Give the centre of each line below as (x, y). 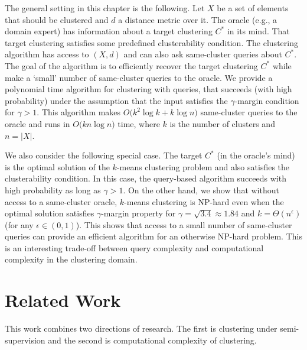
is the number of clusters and (222, 123)
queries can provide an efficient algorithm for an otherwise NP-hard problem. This (153, 236)
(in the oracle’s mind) (256, 155)
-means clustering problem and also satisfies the (203, 166)
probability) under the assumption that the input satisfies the (116, 100)
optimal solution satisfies (50, 213)
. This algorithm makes (79, 112)
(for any (19, 224)
